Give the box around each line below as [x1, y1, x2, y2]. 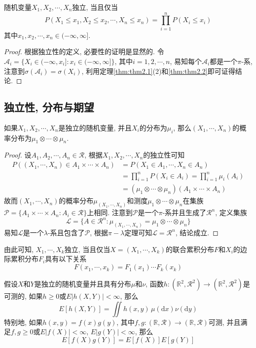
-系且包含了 [47, 227, 85, 238]
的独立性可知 [143, 150, 185, 160]
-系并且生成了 [162, 207, 207, 218]
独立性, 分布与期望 [4, 99, 94, 115]
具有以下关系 [45, 253, 87, 264]
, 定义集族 [215, 207, 247, 218]
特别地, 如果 [4, 316, 43, 327]
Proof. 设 [4, 150, 32, 160]
